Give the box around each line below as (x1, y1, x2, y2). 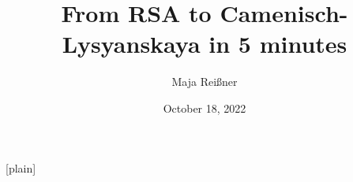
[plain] (6, 159, 36, 176)
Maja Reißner (171, 73, 238, 90)
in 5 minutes (208, 28, 347, 60)
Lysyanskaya (62, 28, 201, 60)
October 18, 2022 (163, 99, 246, 116)
